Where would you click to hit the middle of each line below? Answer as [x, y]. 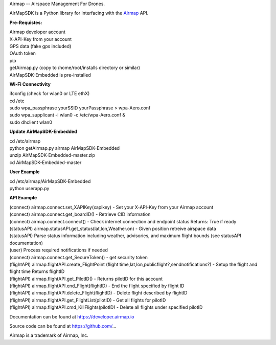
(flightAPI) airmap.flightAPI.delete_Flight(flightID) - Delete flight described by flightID [98, 293]
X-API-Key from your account [41, 39]
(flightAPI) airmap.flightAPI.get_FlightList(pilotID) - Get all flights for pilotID [88, 300]
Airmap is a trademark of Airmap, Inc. [49, 335]
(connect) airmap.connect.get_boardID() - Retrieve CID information [80, 214]
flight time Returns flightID [37, 271]
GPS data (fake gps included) [40, 46]
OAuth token [22, 53]
